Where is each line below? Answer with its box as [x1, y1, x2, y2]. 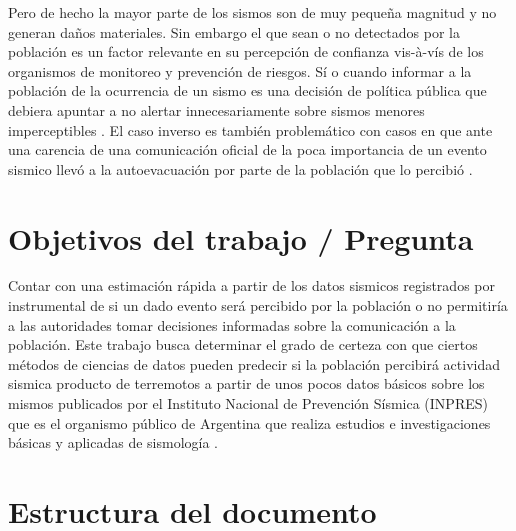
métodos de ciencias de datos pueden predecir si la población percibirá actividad [8, 353, 501, 374]
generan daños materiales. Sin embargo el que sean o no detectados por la [8, 21, 460, 42]
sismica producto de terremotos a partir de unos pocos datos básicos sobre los [8, 373, 485, 394]
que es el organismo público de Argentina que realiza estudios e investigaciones [8, 412, 491, 433]
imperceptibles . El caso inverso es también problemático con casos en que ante [8, 119, 493, 140]
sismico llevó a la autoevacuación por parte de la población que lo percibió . [8, 158, 473, 179]
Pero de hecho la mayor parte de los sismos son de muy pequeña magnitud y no [8, 2, 497, 22]
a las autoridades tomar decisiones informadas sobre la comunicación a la [8, 314, 456, 335]
